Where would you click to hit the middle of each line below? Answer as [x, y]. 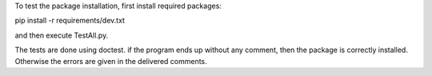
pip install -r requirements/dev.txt [70, 21]
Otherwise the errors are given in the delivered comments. [111, 61]
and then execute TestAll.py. [62, 35]
